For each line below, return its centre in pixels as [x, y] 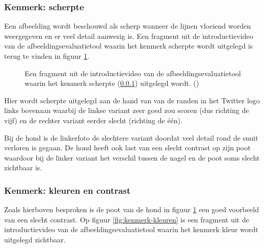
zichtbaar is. [23, 167]
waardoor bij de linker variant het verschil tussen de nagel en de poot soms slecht [132, 157]
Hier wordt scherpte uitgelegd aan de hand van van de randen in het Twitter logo [132, 100]
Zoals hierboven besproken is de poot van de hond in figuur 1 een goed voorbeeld [132, 209]
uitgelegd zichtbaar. [35, 239]
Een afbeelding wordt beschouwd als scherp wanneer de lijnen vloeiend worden [128, 26]
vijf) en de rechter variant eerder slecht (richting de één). [93, 120]
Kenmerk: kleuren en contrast [67, 190]
